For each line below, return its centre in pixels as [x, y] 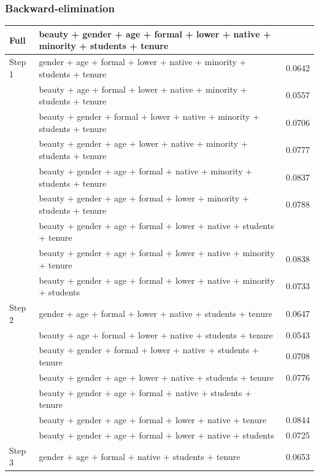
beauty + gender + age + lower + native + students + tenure [156, 377]
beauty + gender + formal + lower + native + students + [149, 350]
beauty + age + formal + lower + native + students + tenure [156, 334]
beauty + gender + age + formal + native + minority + [146, 170]
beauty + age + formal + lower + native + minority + [143, 89]
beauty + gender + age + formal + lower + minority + [144, 198]
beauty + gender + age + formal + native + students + [145, 392]
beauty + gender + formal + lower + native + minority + [149, 116]
